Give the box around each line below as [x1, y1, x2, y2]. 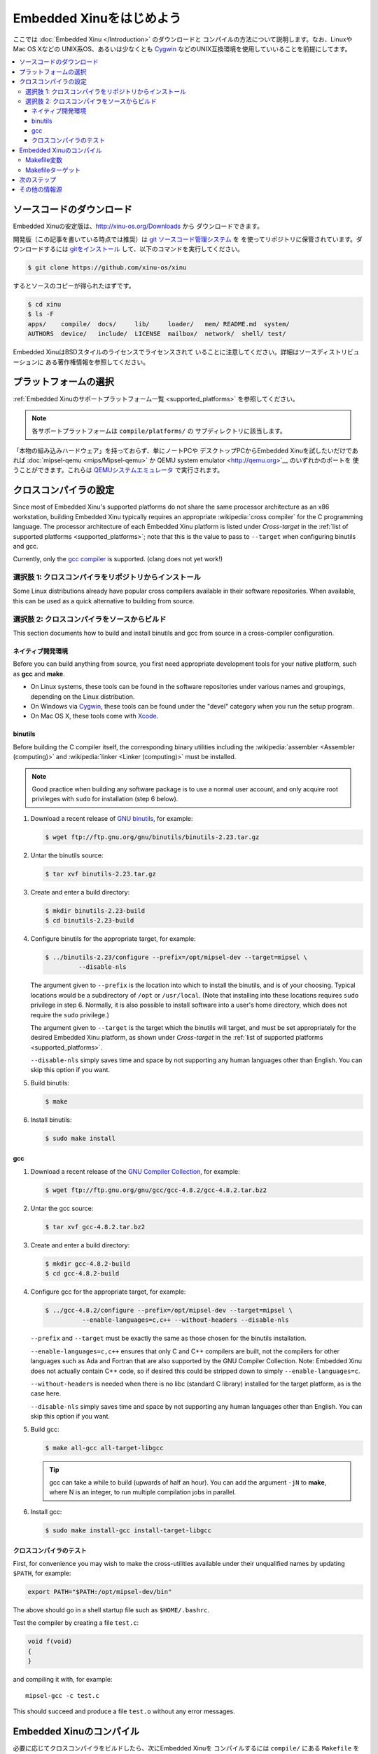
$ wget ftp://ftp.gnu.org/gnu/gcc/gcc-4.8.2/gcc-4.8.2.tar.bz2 [45, 1186, 267, 1194]
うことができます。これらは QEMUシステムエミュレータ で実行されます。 [13, 466, 224, 474]
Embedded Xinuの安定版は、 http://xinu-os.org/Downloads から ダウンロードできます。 [13, 222, 264, 231]
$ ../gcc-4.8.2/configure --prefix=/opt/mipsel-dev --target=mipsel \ [45, 1306, 293, 1315]
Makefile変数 [25, 156, 63, 164]
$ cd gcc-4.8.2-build [45, 1270, 120, 1278]
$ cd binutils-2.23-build [45, 916, 134, 924]
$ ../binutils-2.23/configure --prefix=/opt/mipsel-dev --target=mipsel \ [45, 953, 308, 961]
